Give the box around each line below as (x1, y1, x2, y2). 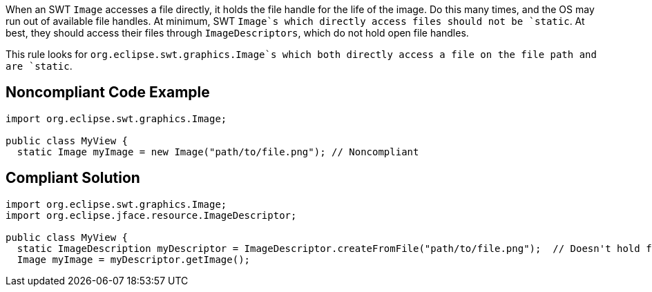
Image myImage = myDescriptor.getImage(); (17, 253, 251, 265)
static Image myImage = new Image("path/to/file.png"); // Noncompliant (17, 146, 419, 157)
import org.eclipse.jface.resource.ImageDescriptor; (6, 209, 297, 221)
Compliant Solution (6, 169, 140, 187)
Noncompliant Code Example (6, 84, 210, 101)
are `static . (6, 60, 73, 72)
